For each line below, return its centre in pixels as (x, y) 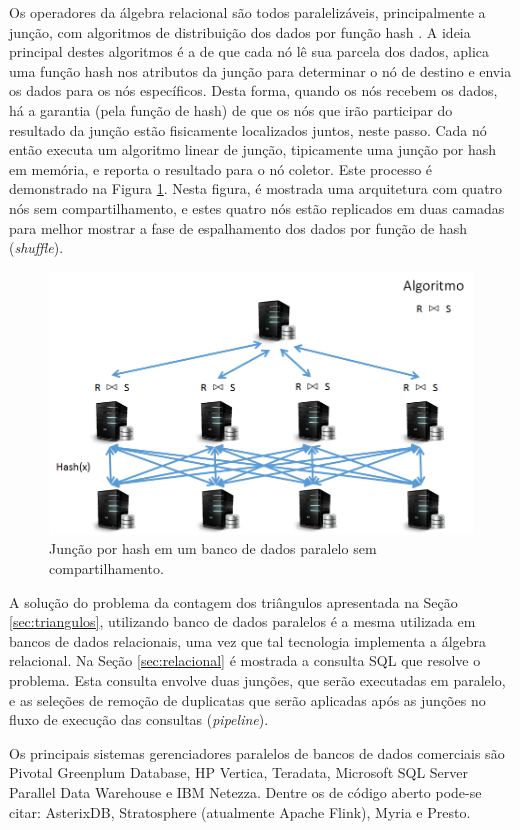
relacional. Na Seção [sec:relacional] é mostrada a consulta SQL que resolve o (245, 660)
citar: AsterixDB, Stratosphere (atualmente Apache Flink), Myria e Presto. (240, 811)
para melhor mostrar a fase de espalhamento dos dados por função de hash (238, 227)
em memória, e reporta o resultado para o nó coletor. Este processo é (221, 168)
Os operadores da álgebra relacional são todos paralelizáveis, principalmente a (247, 12)
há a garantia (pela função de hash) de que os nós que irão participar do (231, 109)
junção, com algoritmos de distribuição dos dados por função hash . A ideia (240, 31)
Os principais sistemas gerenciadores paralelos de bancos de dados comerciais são (257, 752)
